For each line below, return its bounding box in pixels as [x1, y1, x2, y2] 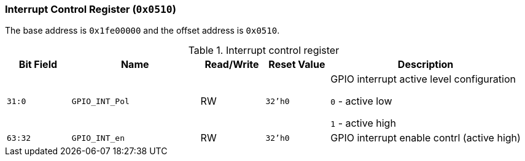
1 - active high [330, 117, 396, 130]
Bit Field [18, 58, 58, 71]
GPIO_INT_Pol [71, 96, 130, 106]
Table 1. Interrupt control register [188, 44, 340, 57]
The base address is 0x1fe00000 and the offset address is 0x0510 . [5, 25, 280, 36]
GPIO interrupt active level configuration [330, 73, 516, 86]
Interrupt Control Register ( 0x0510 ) [5, 3, 176, 15]
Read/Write [204, 58, 259, 71]
